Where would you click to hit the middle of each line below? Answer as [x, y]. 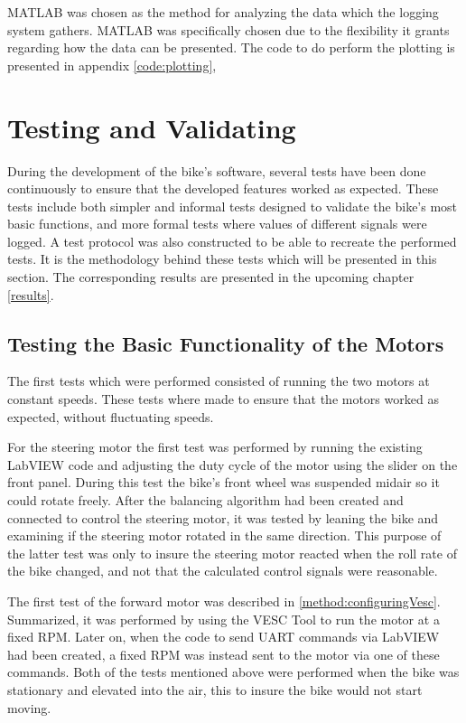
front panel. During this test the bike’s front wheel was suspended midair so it [224, 482]
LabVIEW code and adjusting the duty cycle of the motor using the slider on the [233, 464]
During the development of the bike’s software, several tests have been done [217, 170]
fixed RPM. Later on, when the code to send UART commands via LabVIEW [224, 637]
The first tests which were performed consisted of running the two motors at [219, 381]
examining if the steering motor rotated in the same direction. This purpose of [224, 535]
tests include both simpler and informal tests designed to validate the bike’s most [233, 206]
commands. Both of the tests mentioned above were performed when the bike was [233, 672]
